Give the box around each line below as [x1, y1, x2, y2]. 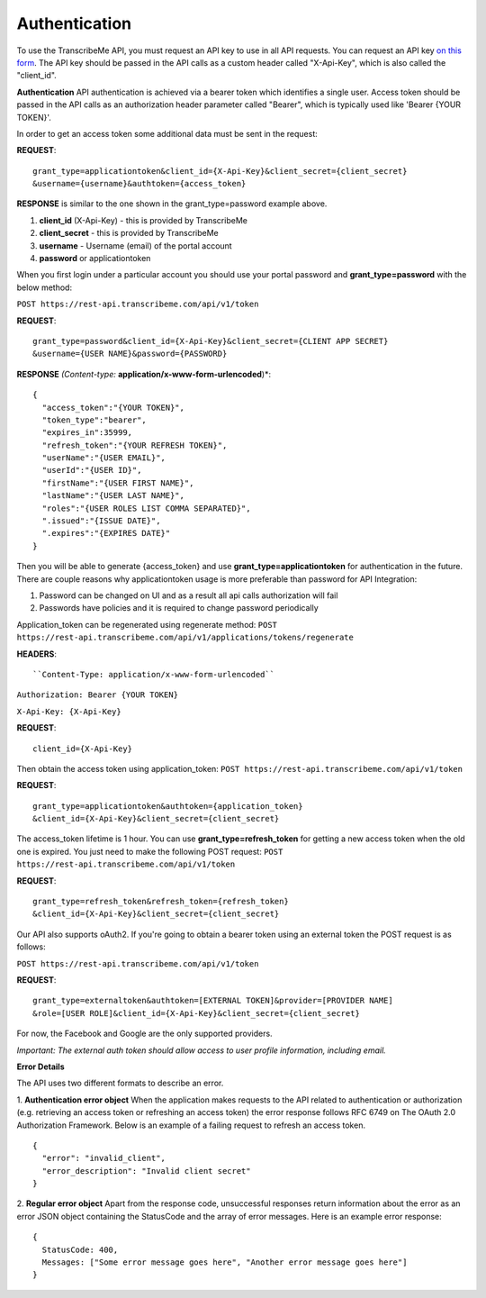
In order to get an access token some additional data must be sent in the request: [16, 128, 319, 139]
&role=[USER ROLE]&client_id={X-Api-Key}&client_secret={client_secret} [32, 1008, 360, 1018]
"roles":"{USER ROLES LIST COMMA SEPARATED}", [41, 503, 251, 513]
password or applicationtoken [39, 253, 151, 264]
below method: [16, 282, 72, 293]
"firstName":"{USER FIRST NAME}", [41, 477, 194, 488]
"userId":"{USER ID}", [41, 465, 142, 476]
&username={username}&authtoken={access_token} [32, 178, 247, 189]
